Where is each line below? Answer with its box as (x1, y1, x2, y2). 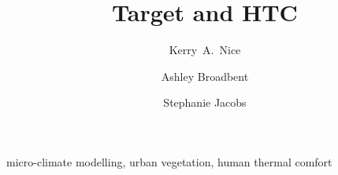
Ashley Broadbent (161, 67, 249, 84)
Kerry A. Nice (169, 42, 241, 58)
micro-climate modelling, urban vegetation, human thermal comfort (6, 153, 332, 170)
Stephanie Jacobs (163, 94, 247, 111)
